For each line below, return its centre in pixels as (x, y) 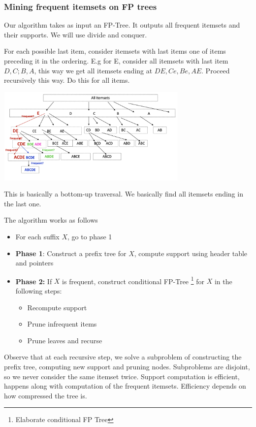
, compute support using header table (191, 253)
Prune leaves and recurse (65, 340)
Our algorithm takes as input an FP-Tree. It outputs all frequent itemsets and (122, 25)
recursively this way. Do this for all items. (67, 80)
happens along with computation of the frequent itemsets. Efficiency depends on (125, 386)
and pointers (34, 263)
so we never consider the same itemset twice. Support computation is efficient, (122, 376)
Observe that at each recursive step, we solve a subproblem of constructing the (123, 357)
